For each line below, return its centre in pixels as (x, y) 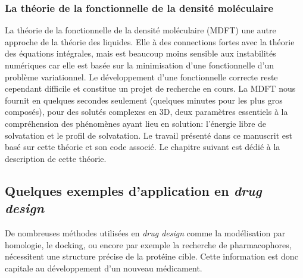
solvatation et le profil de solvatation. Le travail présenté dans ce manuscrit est (149, 135)
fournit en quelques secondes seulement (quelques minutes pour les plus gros (144, 100)
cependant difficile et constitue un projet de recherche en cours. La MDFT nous (150, 88)
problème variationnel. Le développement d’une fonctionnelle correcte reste (141, 76)
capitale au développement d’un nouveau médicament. (104, 268)
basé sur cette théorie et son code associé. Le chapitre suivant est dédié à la (143, 147)
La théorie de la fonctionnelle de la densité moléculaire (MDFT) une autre (140, 30)
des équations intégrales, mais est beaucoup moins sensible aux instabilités (140, 53)
